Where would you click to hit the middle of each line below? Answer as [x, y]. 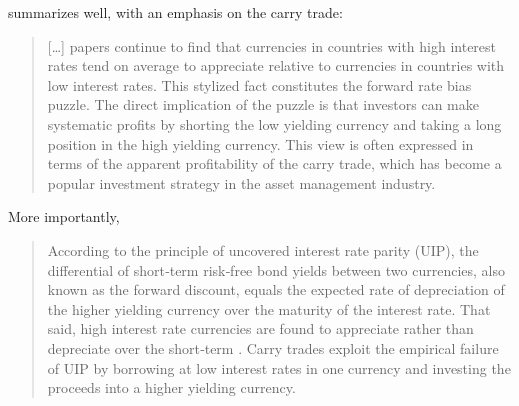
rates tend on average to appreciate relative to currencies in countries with [276, 65]
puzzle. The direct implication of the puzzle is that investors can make [263, 104]
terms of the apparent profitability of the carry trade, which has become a [274, 163]
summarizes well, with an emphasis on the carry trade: [175, 12]
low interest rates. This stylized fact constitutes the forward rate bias [259, 84]
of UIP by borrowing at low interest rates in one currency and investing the [279, 367]
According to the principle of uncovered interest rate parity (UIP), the [263, 249]
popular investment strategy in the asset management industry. [241, 182]
